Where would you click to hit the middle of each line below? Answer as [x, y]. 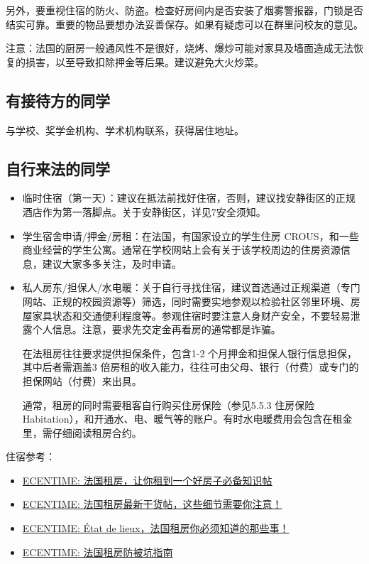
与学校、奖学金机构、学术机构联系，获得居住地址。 [125, 130]
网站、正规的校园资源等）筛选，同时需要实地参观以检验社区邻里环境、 [186, 301]
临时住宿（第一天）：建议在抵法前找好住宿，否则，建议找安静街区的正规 [189, 198]
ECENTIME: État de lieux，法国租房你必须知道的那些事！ [156, 528]
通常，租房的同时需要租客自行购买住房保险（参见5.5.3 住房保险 [169, 405]
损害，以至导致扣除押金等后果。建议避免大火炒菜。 [144, 61]
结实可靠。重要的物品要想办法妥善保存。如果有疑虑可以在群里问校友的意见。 [184, 24]
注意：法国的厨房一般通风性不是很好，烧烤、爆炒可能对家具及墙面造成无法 [180, 48]
